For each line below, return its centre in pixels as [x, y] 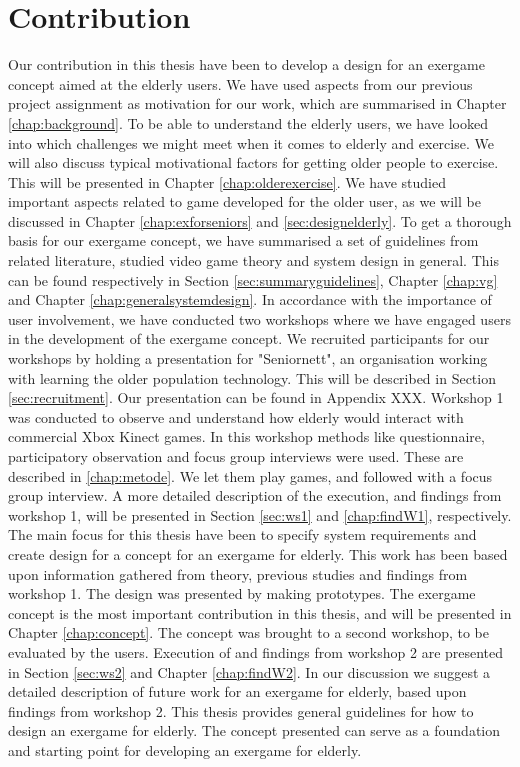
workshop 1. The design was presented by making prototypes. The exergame [242, 593]
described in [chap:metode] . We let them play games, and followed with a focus [250, 475]
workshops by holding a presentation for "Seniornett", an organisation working [248, 358]
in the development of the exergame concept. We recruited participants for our [249, 338]
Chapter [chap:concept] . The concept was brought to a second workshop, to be [249, 632]
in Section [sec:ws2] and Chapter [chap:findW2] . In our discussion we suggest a [249, 671]
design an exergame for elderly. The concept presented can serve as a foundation [254, 730]
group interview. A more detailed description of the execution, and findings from [255, 495]
